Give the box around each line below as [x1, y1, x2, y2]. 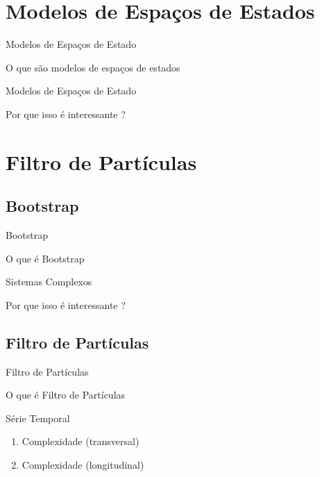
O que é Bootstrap [6, 251, 85, 265]
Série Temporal [6, 410, 70, 425]
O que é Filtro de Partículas [6, 387, 126, 402]
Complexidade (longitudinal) [22, 458, 144, 472]
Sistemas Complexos [6, 274, 92, 289]
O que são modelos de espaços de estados [6, 60, 180, 74]
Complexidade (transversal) [22, 434, 140, 449]
